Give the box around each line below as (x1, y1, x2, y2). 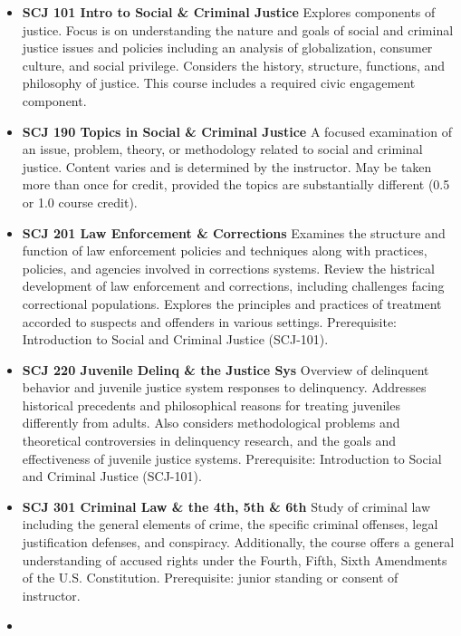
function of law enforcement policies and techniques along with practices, (22, 241, 427, 260)
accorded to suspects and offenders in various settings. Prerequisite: (22, 312, 398, 331)
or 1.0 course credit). (22, 192, 138, 211)
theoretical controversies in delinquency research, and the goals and (22, 431, 397, 450)
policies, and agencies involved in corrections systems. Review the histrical (22, 258, 435, 277)
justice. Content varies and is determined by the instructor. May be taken (22, 157, 432, 176)
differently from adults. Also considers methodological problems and (22, 413, 400, 432)
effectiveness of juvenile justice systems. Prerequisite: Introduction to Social (22, 448, 442, 467)
